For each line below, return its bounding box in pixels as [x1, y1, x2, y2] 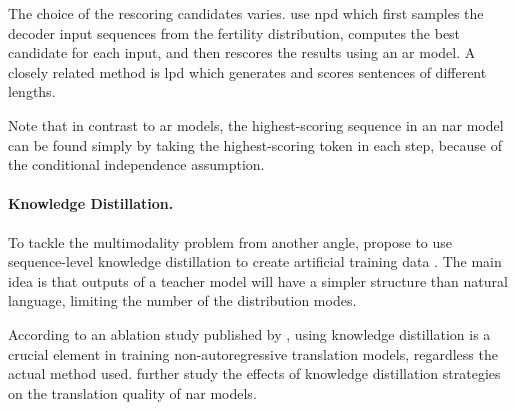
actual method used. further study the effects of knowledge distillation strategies [8, 363, 501, 384]
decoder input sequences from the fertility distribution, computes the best [8, 22, 461, 43]
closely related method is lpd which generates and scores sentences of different [8, 61, 487, 82]
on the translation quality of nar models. [8, 382, 257, 403]
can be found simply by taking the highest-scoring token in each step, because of [8, 134, 502, 155]
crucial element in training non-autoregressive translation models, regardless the [8, 343, 498, 364]
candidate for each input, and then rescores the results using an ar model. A [8, 42, 476, 63]
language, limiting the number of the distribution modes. [8, 290, 357, 311]
